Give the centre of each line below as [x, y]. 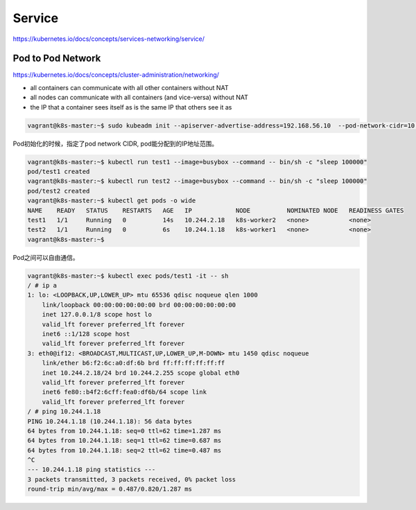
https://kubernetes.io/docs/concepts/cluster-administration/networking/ [116, 75]
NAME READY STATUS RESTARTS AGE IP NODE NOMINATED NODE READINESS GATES [216, 210]
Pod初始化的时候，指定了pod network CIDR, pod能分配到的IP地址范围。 [115, 143]
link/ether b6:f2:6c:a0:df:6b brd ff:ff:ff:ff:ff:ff [133, 363]
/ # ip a [42, 285]
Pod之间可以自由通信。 [46, 257]
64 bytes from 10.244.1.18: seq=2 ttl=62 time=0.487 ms [124, 450]
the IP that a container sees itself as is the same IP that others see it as [131, 107]
